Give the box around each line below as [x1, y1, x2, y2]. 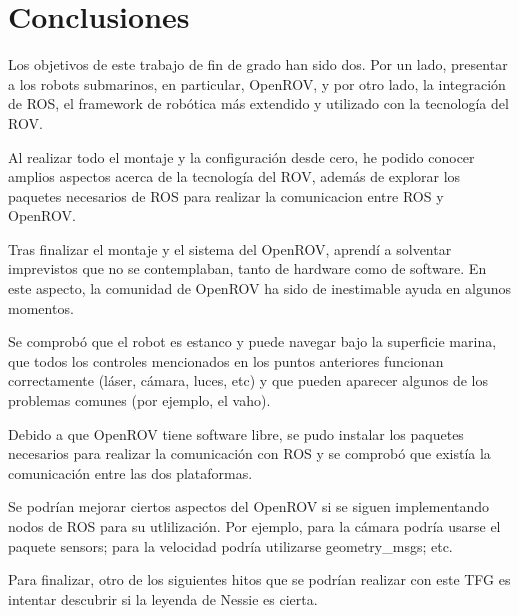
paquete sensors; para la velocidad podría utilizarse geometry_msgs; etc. [8, 535, 453, 556]
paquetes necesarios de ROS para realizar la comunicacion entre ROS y [8, 185, 444, 206]
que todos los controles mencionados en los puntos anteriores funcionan [8, 350, 444, 371]
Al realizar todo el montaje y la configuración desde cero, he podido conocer [8, 146, 475, 167]
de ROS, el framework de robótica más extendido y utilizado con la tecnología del [8, 93, 509, 114]
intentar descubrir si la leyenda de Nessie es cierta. [8, 588, 318, 609]
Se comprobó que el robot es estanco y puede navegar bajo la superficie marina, [8, 331, 497, 352]
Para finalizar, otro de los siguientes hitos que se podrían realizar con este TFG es [8, 569, 511, 590]
